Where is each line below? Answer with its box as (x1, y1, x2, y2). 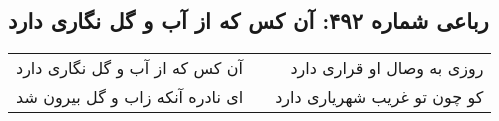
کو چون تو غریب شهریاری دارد (275, 85, 484, 109)
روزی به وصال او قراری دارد (290, 56, 484, 80)
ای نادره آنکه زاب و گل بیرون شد (16, 85, 244, 109)
